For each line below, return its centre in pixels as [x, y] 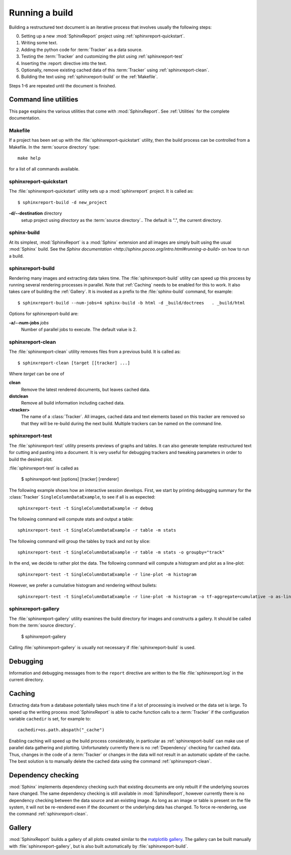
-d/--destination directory [36, 213]
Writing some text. [39, 43]
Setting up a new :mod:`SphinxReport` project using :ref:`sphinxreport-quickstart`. [103, 36]
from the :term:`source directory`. [42, 625]
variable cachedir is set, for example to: [50, 719]
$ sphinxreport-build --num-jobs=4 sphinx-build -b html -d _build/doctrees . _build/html [131, 303]
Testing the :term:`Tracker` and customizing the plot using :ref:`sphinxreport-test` [102, 56]
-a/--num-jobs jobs [29, 322]
